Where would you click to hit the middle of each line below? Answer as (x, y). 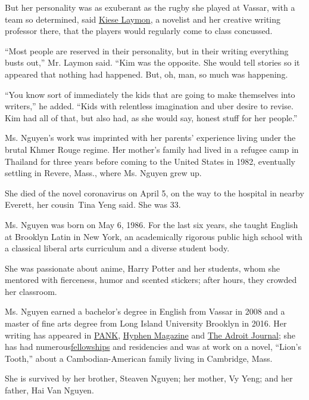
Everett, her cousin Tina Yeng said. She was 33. (93, 204)
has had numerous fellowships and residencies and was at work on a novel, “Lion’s (153, 347)
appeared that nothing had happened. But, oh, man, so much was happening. (146, 74)
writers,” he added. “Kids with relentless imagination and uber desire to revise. (149, 106)
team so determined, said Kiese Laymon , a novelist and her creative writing (143, 19)
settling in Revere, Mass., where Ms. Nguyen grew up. (103, 173)
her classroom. (31, 291)
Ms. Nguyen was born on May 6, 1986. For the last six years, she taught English (152, 224)
